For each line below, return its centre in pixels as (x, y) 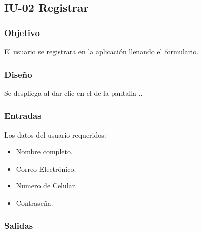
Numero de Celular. (47, 186)
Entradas (23, 115)
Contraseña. (34, 203)
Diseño (18, 74)
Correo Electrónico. (46, 168)
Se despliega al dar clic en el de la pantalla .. (73, 93)
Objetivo (22, 32)
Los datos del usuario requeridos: (55, 134)
